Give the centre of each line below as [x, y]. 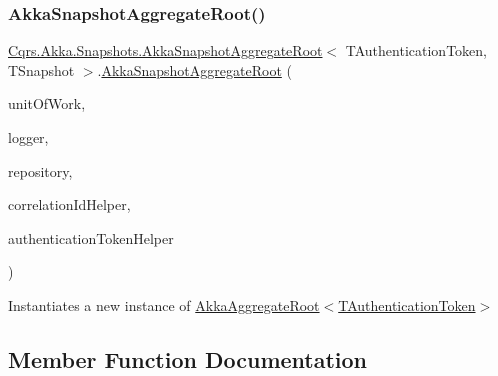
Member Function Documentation [188, 358]
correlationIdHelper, [69, 204]
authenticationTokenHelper [91, 237]
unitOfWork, [47, 103]
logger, [28, 137]
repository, [40, 170]
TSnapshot [41, 69]
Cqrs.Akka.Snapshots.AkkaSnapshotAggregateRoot [165, 50]
